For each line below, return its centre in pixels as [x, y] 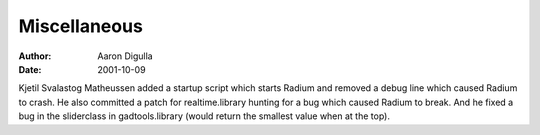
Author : [35, 56]
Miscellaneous [81, 26]
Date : [30, 69]
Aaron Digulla [125, 56]
